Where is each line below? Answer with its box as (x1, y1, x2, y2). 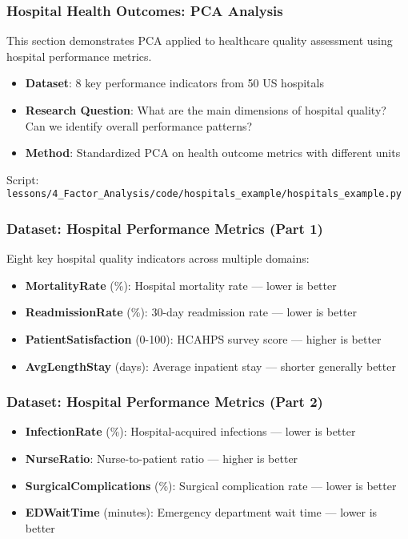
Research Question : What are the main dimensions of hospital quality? (25, 102, 386, 118)
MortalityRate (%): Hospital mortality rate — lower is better (25, 276, 337, 293)
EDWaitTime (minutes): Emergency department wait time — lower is (25, 504, 378, 521)
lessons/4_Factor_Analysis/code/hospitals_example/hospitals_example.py (6, 188, 402, 200)
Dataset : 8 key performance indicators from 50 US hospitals (25, 74, 324, 91)
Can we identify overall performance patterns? (25, 117, 253, 134)
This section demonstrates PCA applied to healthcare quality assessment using (6, 32, 393, 49)
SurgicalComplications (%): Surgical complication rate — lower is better (25, 477, 397, 493)
